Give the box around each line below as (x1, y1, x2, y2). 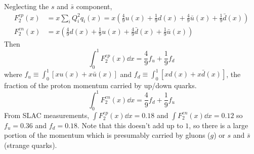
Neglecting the (4, 1, 49, 11)
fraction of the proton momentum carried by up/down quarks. (4, 80, 197, 90)
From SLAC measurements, (4, 109, 90, 120)
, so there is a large (189, 120, 248, 130)
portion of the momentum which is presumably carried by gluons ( (4, 130, 210, 140)
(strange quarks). (4, 139, 57, 150)
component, (76, 1, 112, 11)
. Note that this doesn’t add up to (77, 120, 183, 130)
